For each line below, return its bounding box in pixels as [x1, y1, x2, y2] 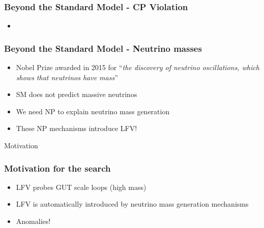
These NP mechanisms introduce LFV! [16, 123, 137, 134]
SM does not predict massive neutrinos [16, 89, 137, 100]
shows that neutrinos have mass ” [16, 72, 118, 82]
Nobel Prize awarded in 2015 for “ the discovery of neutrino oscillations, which [16, 62, 260, 73]
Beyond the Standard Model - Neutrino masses [4, 42, 202, 54]
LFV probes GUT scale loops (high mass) [16, 181, 146, 192]
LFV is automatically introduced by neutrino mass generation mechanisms [16, 199, 249, 209]
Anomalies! [16, 216, 51, 226]
